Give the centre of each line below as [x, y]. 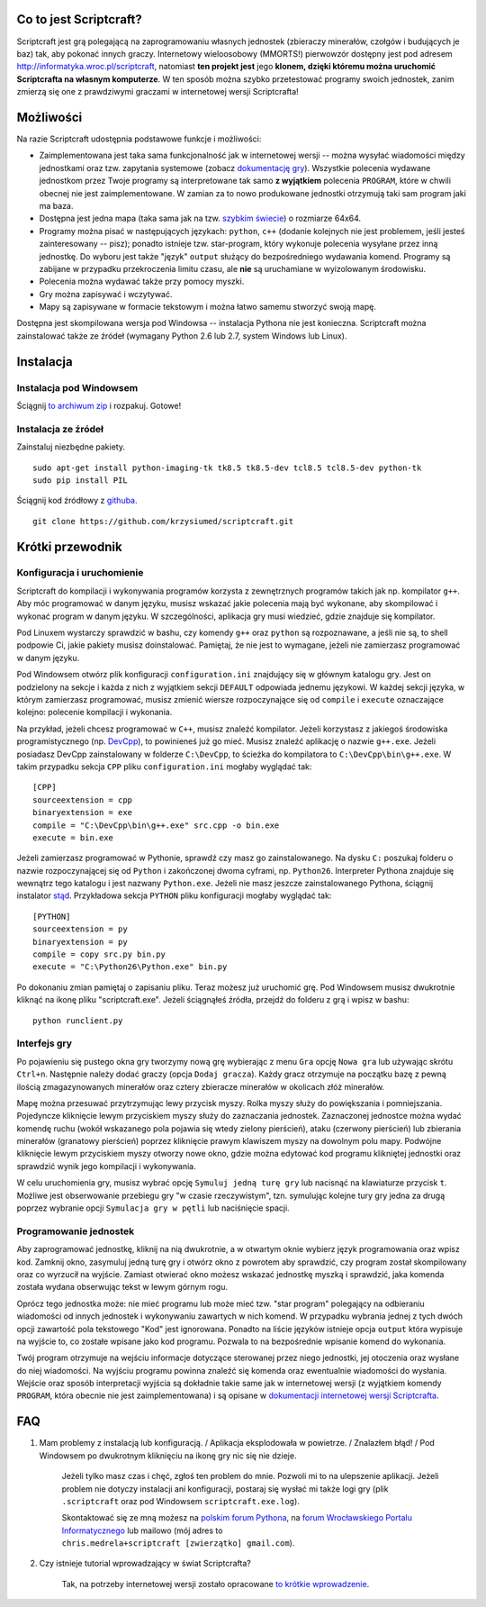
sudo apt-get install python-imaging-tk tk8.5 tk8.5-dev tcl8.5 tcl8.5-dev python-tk [227, 468]
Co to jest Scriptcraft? [80, 19]
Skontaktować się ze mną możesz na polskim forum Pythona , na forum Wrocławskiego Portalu [237, 1518]
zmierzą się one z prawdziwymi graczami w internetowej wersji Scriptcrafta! [157, 92]
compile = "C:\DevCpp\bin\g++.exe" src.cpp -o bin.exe [156, 825]
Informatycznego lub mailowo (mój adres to [142, 1530]
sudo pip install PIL [80, 480]
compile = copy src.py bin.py [99, 954]
